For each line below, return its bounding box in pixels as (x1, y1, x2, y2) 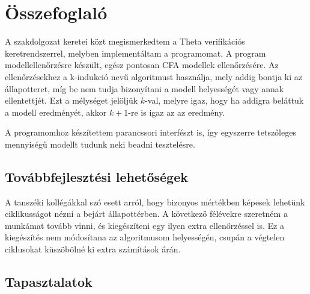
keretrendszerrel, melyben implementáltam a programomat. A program (5, 46, 266, 59)
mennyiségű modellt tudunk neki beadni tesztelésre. (5, 137, 195, 150)
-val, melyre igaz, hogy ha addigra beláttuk (145, 94, 304, 107)
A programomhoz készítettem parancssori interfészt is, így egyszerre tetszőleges (5, 126, 296, 139)
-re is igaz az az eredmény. (128, 105, 225, 118)
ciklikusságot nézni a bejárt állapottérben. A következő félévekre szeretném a (5, 207, 288, 220)
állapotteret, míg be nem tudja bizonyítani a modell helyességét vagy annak (5, 82, 284, 95)
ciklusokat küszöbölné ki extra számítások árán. (5, 243, 181, 255)
